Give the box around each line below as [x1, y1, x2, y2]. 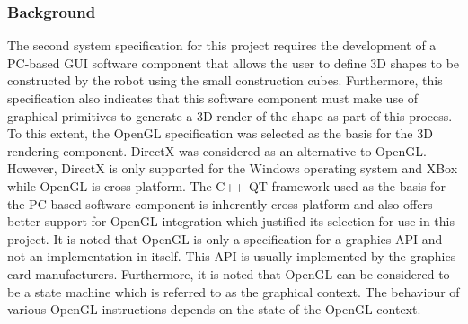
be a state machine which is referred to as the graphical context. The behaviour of [7, 282, 460, 301]
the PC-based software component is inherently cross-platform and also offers [7, 194, 433, 213]
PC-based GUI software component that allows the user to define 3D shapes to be [7, 53, 460, 72]
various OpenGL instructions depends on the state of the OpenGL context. [7, 300, 421, 319]
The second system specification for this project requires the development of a [7, 36, 437, 55]
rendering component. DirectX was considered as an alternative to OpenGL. [7, 141, 427, 160]
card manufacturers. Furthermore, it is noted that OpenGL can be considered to [7, 264, 450, 283]
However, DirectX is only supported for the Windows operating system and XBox [7, 159, 458, 178]
